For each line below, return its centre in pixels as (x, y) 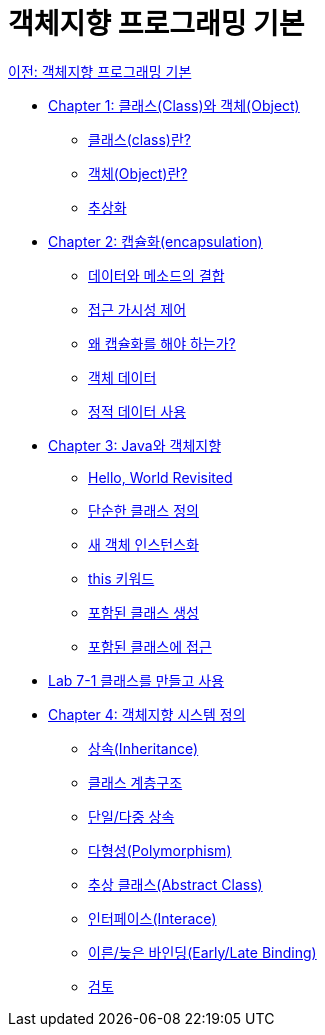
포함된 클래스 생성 (143, 612)
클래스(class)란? (139, 139)
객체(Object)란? (138, 173)
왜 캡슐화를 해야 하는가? (162, 343)
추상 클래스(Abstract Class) (175, 884)
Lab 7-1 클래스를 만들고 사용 (136, 680)
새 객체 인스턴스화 (143, 544)
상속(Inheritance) (143, 748)
